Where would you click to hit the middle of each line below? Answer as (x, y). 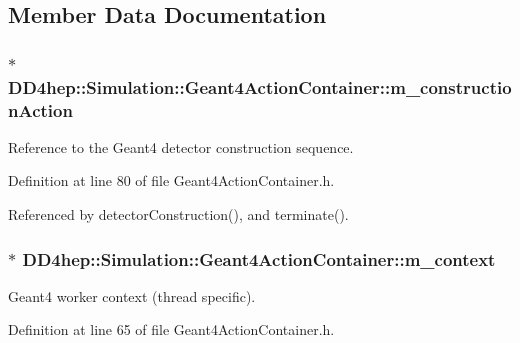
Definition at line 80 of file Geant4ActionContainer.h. (171, 180)
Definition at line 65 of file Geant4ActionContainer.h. (171, 329)
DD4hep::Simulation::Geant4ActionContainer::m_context (259, 258)
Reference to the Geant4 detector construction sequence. (181, 146)
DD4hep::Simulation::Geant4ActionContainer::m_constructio (260, 86)
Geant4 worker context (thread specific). (132, 295)
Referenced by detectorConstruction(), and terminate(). (178, 214)
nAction (40, 109)
